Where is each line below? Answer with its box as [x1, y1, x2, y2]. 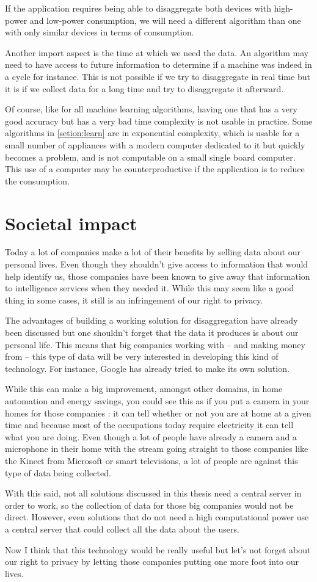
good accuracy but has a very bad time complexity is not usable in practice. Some [5, 114, 313, 127]
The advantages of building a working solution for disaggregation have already [5, 314, 298, 327]
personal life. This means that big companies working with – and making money [5, 338, 305, 351]
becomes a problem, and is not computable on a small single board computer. [5, 150, 296, 163]
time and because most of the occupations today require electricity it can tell [5, 418, 294, 431]
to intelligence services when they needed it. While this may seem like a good [5, 282, 294, 294]
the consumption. [5, 174, 70, 187]
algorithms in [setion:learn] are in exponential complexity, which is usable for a [5, 126, 300, 139]
